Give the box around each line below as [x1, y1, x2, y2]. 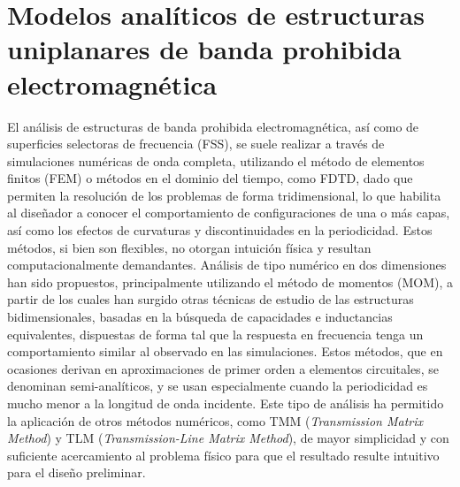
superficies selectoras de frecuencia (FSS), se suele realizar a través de [7, 134, 385, 153]
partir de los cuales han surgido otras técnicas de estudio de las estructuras [7, 290, 414, 308]
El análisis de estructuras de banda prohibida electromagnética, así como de [7, 117, 419, 135]
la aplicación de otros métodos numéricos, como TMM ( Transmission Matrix [7, 411, 423, 430]
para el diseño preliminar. [7, 463, 146, 482]
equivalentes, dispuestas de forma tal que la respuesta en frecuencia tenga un [7, 324, 424, 343]
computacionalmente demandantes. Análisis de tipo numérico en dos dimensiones [7, 255, 447, 274]
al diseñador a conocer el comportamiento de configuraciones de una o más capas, [7, 203, 450, 222]
